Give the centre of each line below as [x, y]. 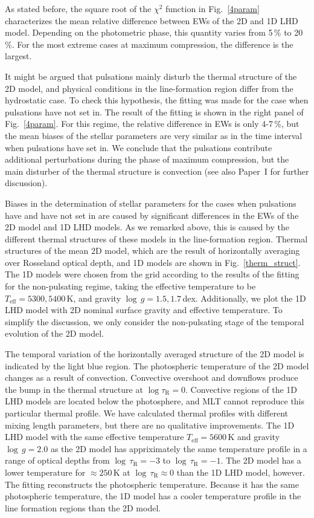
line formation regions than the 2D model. [83, 507]
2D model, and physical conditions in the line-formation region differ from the [149, 88]
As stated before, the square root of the [78, 8]
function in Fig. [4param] [213, 8]
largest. [18, 56]
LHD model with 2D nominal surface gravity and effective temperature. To [144, 310]
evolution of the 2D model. [54, 333]
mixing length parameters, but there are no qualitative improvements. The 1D [150, 425]
